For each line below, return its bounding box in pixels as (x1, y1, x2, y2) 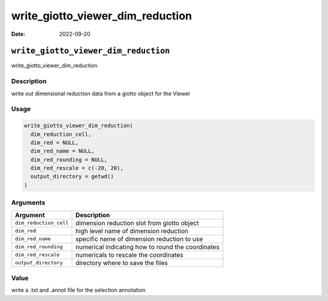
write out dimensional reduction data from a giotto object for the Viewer (11, 90, 191, 97)
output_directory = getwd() (30, 173, 114, 180)
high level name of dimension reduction (75, 226, 188, 235)
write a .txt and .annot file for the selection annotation (11, 286, 146, 294)
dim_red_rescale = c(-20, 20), (30, 164, 124, 172)
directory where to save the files (75, 259, 168, 267)
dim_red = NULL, (30, 139, 79, 146)
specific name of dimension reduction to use (75, 234, 203, 243)
